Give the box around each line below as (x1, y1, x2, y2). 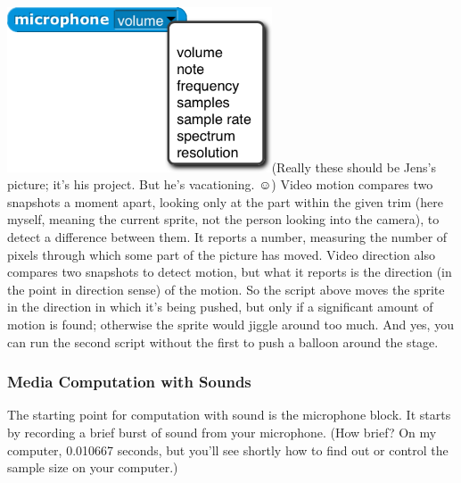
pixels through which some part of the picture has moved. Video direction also (7, 245, 435, 263)
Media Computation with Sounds (7, 371, 251, 393)
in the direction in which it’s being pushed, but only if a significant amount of (7, 297, 433, 316)
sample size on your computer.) (7, 458, 178, 477)
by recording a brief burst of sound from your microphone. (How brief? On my (7, 423, 437, 441)
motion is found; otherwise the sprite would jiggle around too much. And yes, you (7, 315, 454, 333)
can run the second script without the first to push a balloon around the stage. (7, 332, 439, 351)
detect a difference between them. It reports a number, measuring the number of (7, 228, 448, 246)
